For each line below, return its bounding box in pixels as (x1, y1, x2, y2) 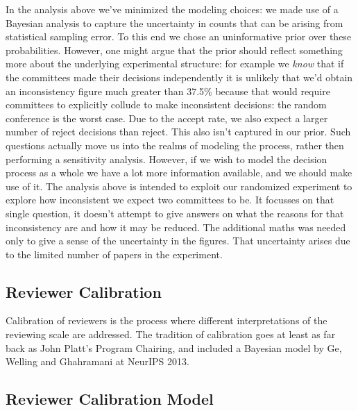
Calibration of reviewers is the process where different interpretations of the (6, 313, 327, 328)
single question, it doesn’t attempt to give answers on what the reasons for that (6, 205, 344, 220)
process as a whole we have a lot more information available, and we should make (6, 165, 352, 180)
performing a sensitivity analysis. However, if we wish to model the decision (6, 151, 327, 166)
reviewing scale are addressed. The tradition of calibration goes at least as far (6, 327, 336, 342)
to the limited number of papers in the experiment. (6, 246, 223, 261)
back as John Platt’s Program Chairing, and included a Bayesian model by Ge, (6, 340, 342, 355)
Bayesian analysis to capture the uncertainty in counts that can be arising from (6, 15, 343, 30)
